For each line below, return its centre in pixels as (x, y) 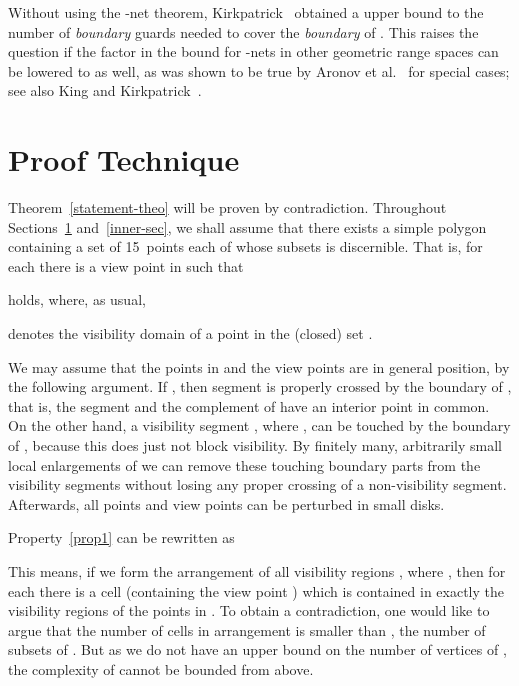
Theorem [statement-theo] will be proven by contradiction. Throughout (227, 207)
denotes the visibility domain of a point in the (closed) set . (190, 333)
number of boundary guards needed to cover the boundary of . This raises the (243, 31)
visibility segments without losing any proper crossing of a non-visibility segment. (257, 484)
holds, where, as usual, (77, 299)
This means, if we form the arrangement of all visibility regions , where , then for (257, 571)
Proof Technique (124, 159)
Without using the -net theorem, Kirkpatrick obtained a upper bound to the (246, 12)
